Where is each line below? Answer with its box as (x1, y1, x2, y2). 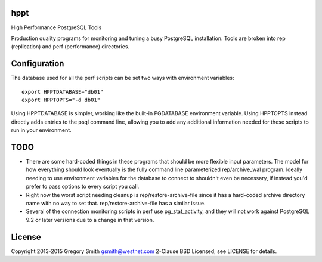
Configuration (11, 58, 64, 69)
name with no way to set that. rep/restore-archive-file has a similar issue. (26, 200, 206, 207)
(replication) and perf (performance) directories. (11, 43, 130, 50)
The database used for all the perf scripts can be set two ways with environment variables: (11, 75, 235, 82)
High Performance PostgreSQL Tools (11, 24, 102, 31)
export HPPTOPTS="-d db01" (21, 96, 101, 103)
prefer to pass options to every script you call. (26, 183, 140, 190)
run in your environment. (11, 127, 72, 134)
